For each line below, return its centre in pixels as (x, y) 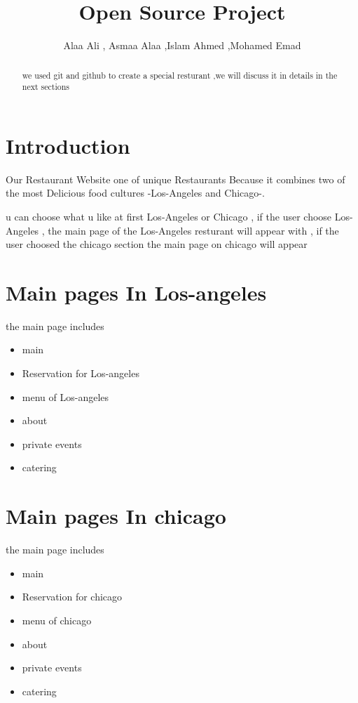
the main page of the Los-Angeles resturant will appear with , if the (193, 230)
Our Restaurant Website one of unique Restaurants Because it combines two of (175, 179)
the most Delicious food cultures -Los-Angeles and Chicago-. (135, 193)
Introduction (68, 145)
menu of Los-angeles (66, 396)
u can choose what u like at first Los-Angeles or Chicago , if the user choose (169, 216)
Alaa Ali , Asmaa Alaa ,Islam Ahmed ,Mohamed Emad (182, 45)
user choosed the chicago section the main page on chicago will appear (157, 244)
